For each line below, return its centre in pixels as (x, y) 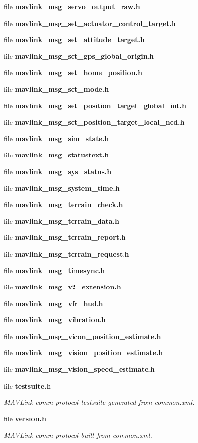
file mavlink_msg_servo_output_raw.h (72, 6)
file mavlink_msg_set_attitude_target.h (74, 39)
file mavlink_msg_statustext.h (57, 155)
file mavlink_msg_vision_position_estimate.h (84, 352)
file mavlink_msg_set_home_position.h (73, 72)
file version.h (25, 418)
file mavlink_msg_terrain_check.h (63, 204)
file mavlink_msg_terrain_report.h (65, 237)
